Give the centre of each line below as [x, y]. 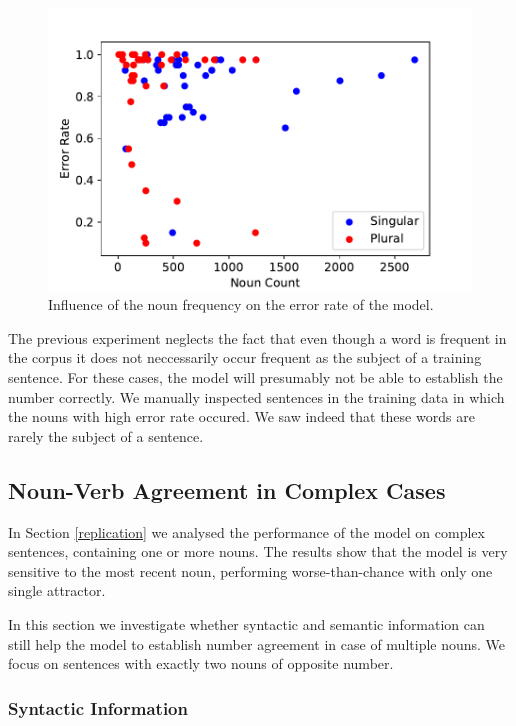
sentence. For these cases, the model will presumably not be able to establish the [255, 377]
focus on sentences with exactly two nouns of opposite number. [201, 663]
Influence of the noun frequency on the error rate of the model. [241, 304]
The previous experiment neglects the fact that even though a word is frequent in [257, 337]
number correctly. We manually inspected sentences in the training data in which [256, 396]
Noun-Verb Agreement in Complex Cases [227, 489]
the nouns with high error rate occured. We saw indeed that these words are [241, 416]
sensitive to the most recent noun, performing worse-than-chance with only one [250, 570]
